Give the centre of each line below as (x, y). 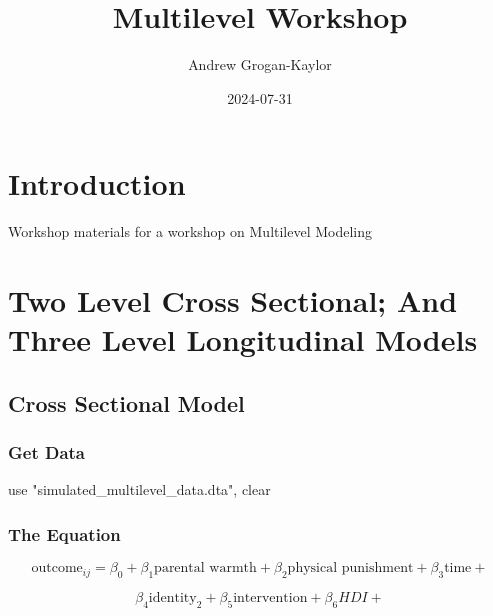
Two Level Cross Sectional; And (233, 300)
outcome (57, 568)
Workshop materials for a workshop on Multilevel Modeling (190, 231)
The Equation (64, 533)
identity (172, 598)
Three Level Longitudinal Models (243, 339)
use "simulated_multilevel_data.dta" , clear (139, 489)
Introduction (97, 183)
